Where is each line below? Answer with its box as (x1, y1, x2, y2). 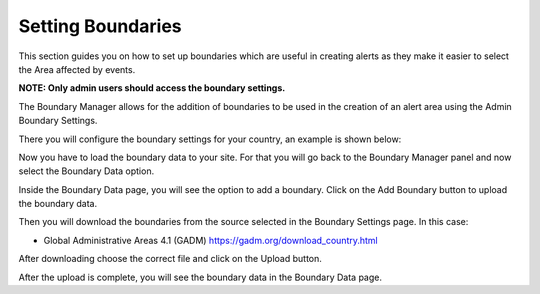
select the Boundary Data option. (18, 165, 155, 177)
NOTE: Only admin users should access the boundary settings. (18, 82, 286, 94)
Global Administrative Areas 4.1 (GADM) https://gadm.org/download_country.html (43, 234, 379, 246)
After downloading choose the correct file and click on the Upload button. (18, 253, 322, 265)
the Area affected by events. (18, 63, 136, 75)
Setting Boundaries (18, 15, 182, 37)
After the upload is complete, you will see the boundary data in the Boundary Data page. (18, 271, 383, 283)
